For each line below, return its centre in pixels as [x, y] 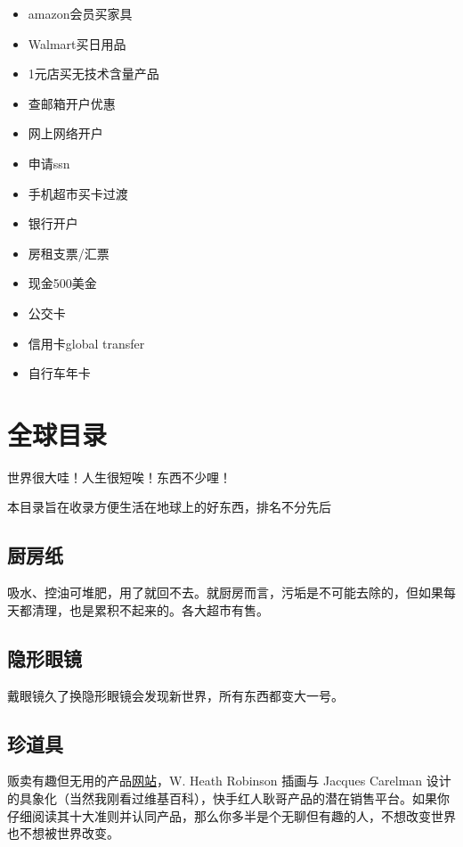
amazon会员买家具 [80, 13]
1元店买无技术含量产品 [93, 74]
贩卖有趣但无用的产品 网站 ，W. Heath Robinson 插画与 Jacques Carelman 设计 [229, 781]
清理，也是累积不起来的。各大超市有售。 [150, 609]
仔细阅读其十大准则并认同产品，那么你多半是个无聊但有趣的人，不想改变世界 [231, 815]
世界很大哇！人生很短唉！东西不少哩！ [119, 477]
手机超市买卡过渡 [78, 193]
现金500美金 [62, 283]
